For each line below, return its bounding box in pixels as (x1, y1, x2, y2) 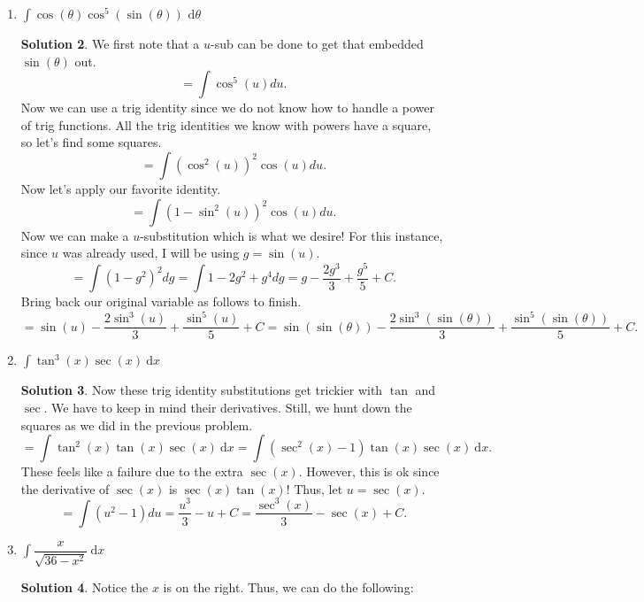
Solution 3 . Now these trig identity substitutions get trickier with (20, 381, 383, 399)
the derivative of (20, 479, 110, 498)
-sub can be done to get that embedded (211, 35, 424, 52)
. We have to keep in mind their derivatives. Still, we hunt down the (43, 398, 412, 417)
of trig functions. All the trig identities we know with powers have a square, (20, 115, 432, 134)
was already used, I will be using (62, 243, 240, 262)
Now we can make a (20, 226, 129, 244)
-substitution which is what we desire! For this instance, (140, 226, 443, 244)
